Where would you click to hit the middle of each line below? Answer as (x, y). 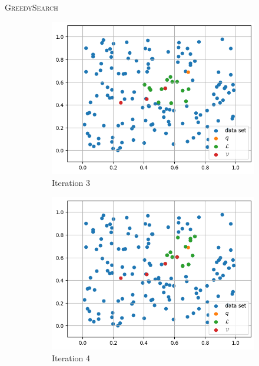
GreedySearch (31, 7)
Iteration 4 (71, 357)
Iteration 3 (71, 182)
